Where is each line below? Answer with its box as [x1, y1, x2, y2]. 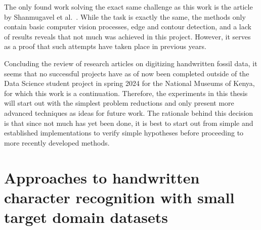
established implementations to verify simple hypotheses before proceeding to [4, 127, 244, 138]
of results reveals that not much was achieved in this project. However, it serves [4, 31, 251, 41]
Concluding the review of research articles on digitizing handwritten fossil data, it [4, 58, 257, 68]
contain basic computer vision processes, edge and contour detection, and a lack [4, 21, 251, 32]
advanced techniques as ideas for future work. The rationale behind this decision [4, 107, 253, 118]
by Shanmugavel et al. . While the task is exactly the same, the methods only [4, 11, 246, 22]
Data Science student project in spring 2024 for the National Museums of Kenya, [4, 78, 255, 88]
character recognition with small [4, 187, 235, 207]
